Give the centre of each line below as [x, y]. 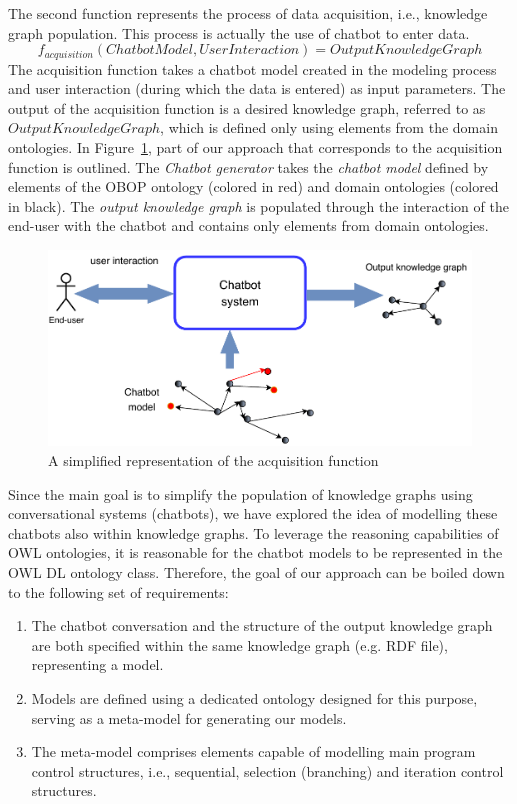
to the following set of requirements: [118, 591]
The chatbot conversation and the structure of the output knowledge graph [262, 625]
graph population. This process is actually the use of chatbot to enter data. [239, 32]
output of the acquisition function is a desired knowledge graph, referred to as [247, 107]
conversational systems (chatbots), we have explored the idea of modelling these [253, 513]
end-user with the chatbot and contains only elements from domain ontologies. [248, 225]
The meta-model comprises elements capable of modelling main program [253, 751]
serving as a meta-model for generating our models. [189, 717]
